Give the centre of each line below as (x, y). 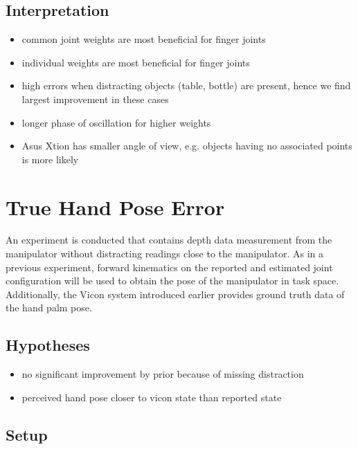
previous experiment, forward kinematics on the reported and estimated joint (169, 267)
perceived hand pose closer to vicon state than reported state (152, 397)
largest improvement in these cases (95, 99)
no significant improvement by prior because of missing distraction (163, 374)
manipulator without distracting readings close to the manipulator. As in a (165, 254)
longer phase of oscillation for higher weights (116, 122)
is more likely (50, 159)
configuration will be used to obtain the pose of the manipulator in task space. (172, 281)
